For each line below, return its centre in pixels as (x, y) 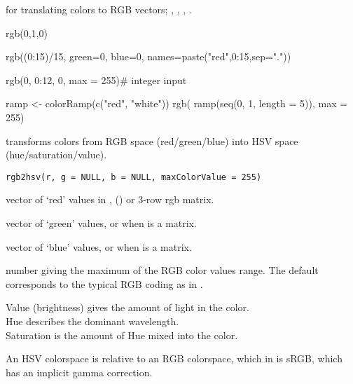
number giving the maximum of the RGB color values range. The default (162, 270)
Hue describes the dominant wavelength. (92, 321)
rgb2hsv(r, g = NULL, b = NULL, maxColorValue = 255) (134, 177)
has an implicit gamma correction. (79, 372)
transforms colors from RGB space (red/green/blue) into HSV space (152, 140)
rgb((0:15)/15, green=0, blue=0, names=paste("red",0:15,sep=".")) (148, 56)
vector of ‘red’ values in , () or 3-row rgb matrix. (110, 199)
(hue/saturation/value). (56, 155)
